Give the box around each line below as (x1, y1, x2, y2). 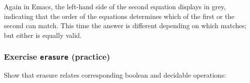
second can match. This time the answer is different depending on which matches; (4, 20, 247, 31)
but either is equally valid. (4, 30, 82, 40)
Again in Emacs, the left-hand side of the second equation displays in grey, (4, 1, 226, 11)
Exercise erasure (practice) (4, 50, 110, 63)
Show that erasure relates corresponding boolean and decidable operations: (4, 70, 226, 80)
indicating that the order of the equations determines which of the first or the (4, 11, 234, 21)
